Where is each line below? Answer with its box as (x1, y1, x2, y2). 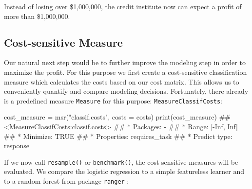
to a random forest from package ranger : (4, 176, 129, 186)
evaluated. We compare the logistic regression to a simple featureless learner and (4, 166, 244, 176)
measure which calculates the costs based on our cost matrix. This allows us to (4, 76, 239, 86)
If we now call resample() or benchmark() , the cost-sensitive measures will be (4, 156, 238, 167)
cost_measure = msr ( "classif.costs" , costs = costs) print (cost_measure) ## (4, 112, 231, 122)
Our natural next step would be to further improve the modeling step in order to (4, 57, 246, 68)
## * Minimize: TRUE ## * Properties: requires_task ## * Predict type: (4, 131, 233, 141)
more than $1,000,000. (4, 11, 70, 21)
